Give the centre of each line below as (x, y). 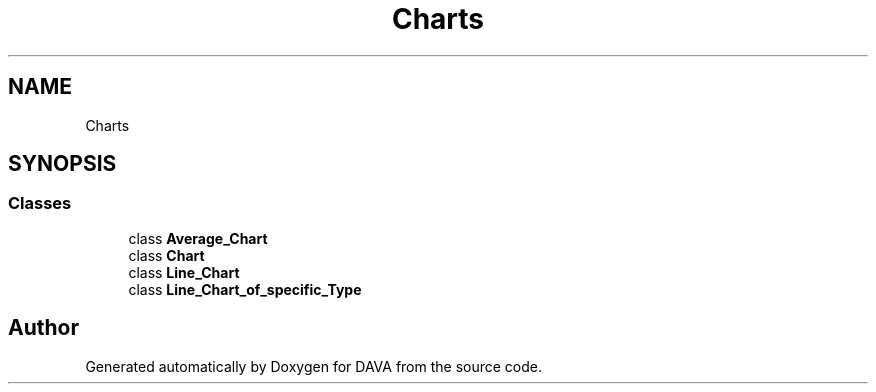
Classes (40, 203)
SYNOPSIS (62, 164)
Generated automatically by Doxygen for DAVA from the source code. (314, 366)
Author (43, 328)
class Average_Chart (198, 238)
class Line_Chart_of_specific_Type (245, 289)
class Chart (166, 255)
